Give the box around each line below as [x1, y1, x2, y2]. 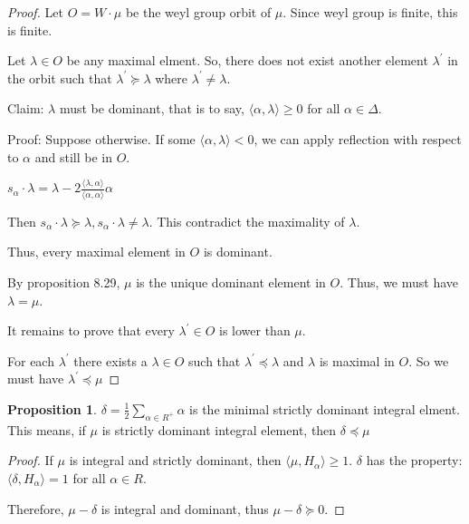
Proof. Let [7, 3, 63, 21]
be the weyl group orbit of [125, 3, 272, 21]
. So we [408, 351, 449, 370]
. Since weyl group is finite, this [282, 3, 458, 21]
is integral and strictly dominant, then [69, 451, 282, 470]
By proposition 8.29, [7, 272, 120, 291]
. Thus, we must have [340, 272, 459, 291]
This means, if [7, 420, 86, 439]
